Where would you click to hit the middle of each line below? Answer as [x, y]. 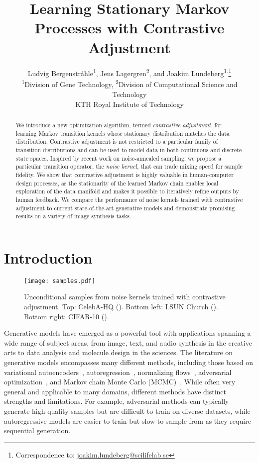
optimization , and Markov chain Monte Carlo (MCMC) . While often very [120, 382]
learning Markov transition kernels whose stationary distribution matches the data [123, 133]
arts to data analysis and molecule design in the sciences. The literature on [119, 352]
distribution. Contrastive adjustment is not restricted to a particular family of [117, 141]
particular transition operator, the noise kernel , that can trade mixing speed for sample [129, 166]
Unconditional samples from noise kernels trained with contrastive [125, 297]
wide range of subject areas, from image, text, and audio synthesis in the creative [128, 342]
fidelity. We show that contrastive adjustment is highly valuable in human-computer [125, 174]
